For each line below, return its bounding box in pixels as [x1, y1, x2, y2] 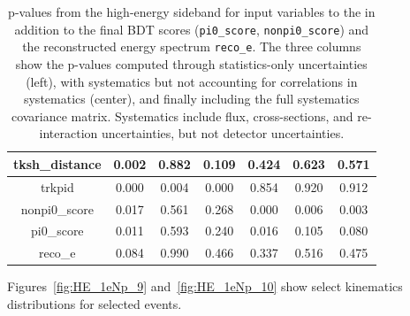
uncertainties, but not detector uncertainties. [101, 124, 345, 143]
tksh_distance [13, 154, 102, 173]
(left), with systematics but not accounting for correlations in [26, 72, 358, 90]
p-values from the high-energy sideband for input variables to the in [8, 3, 376, 20]
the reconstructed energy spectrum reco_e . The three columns [22, 37, 361, 56]
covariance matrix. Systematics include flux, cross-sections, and [11, 106, 353, 125]
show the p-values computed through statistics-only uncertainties [15, 54, 368, 73]
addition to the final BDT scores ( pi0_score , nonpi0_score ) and [14, 19, 369, 38]
